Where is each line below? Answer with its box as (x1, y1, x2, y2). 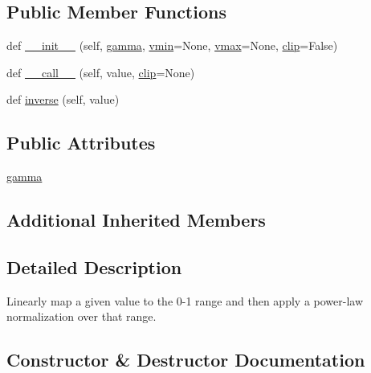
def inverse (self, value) (6, 91, 120, 108)
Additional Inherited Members (6, 207, 266, 232)
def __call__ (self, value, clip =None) (6, 64, 195, 80)
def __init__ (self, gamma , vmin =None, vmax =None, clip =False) (6, 37, 338, 54)
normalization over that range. (6, 308, 157, 325)
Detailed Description (6, 254, 182, 279)
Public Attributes (6, 130, 156, 155)
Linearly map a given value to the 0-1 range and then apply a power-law (6, 292, 364, 309)
